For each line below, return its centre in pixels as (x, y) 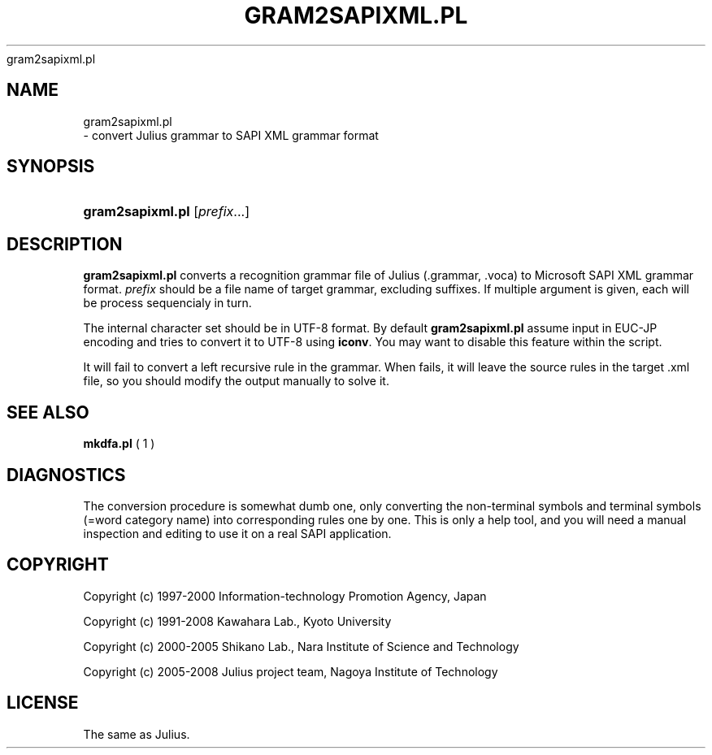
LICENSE (43, 703)
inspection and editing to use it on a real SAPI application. (237, 533)
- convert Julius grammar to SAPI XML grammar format (231, 135)
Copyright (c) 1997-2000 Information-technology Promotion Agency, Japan (285, 596)
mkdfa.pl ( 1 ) (119, 444)
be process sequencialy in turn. (167, 303)
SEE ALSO (48, 412)
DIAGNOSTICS (66, 475)
